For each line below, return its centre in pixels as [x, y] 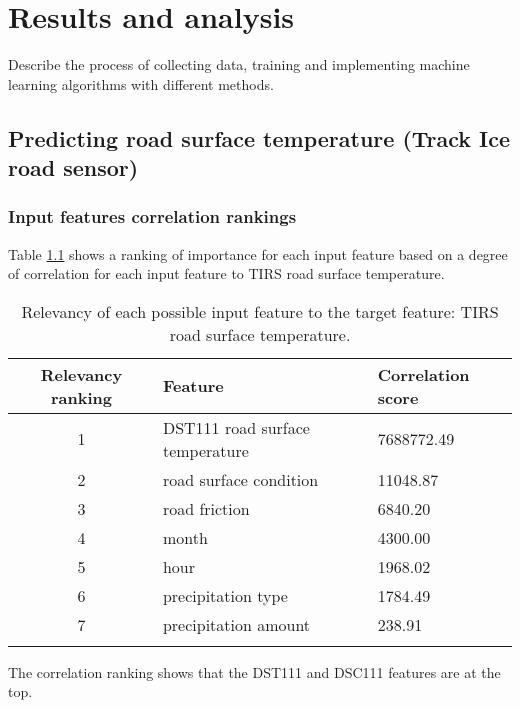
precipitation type [225, 595]
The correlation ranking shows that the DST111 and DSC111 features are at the [254, 671]
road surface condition [240, 479]
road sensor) [73, 167]
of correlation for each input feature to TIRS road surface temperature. [226, 273]
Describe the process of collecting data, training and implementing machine [239, 64]
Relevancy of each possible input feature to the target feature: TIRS [260, 311]
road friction [206, 508]
